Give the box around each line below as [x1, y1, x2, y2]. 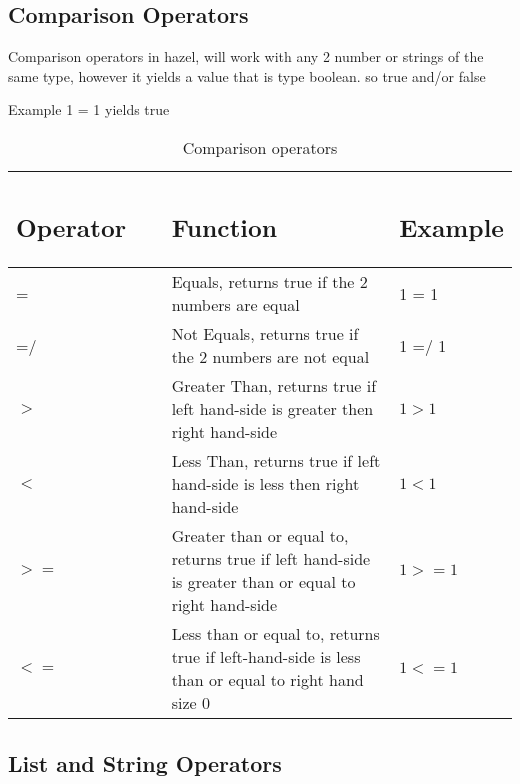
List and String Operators [8, 747, 282, 778]
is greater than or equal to [171, 570, 356, 594]
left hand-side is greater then [171, 397, 374, 421]
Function [171, 209, 278, 244]
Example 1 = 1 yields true [8, 99, 170, 120]
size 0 [171, 691, 210, 715]
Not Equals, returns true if [171, 322, 359, 346]
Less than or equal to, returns [171, 622, 380, 646]
